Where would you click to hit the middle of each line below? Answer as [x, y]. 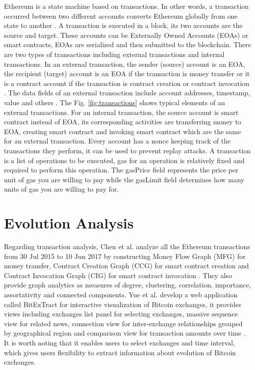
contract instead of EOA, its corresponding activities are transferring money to [123, 122]
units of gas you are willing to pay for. [62, 189]
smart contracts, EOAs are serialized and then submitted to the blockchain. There [127, 44]
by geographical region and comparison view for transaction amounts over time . [125, 333]
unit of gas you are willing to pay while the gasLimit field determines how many [124, 179]
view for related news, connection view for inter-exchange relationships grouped [123, 323]
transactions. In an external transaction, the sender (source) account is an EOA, [125, 64]
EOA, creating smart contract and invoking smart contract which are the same [123, 131]
